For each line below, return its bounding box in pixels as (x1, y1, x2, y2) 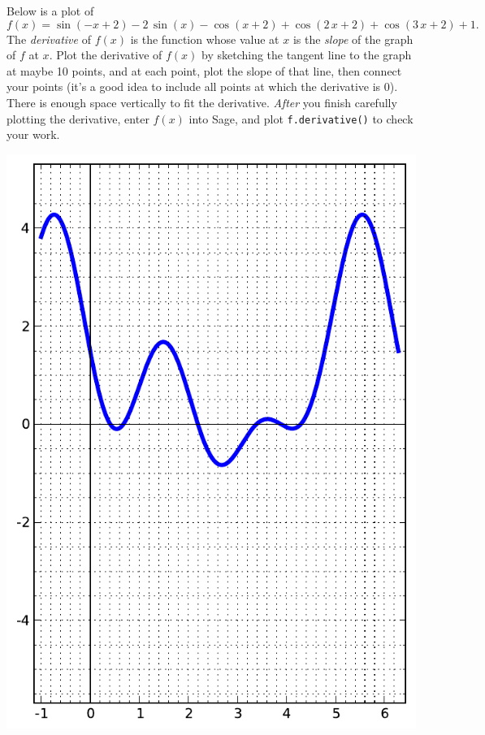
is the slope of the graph (292, 30, 414, 47)
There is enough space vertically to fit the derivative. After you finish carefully (6, 93, 397, 110)
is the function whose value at (130, 30, 279, 47)
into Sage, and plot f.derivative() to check (188, 110, 414, 127)
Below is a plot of (6, 2, 94, 19)
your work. (6, 126, 60, 143)
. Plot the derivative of (49, 46, 162, 63)
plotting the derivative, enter (6, 110, 149, 127)
